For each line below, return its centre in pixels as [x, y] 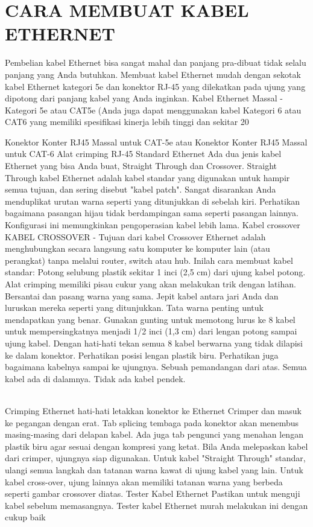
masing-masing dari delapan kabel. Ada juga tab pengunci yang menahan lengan [154, 434]
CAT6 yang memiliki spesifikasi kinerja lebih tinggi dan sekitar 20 [127, 122]
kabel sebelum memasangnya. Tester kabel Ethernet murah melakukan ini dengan [156, 505]
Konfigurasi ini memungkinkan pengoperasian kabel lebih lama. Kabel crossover [153, 225]
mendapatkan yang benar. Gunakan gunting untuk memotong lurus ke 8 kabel [150, 319]
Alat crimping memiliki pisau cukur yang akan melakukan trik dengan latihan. [150, 284]
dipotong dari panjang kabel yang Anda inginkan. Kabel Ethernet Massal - [144, 98]
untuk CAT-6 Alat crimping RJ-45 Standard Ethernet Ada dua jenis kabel [143, 154]
